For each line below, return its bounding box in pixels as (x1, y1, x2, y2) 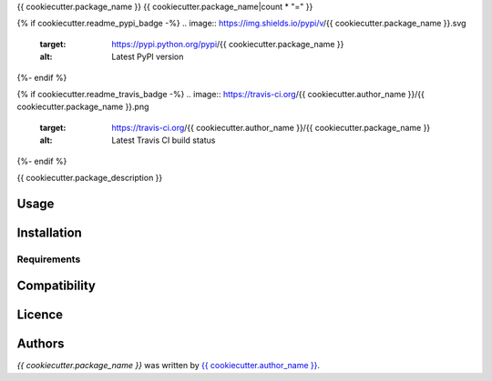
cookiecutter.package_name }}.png (16, 101, 149, 113)
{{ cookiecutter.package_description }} (16, 172, 163, 183)
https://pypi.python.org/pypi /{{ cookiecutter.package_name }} (111, 38, 344, 49)
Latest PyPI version (111, 51, 184, 63)
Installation (16, 225, 82, 240)
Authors (16, 336, 65, 352)
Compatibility (16, 278, 96, 294)
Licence (16, 307, 64, 323)
